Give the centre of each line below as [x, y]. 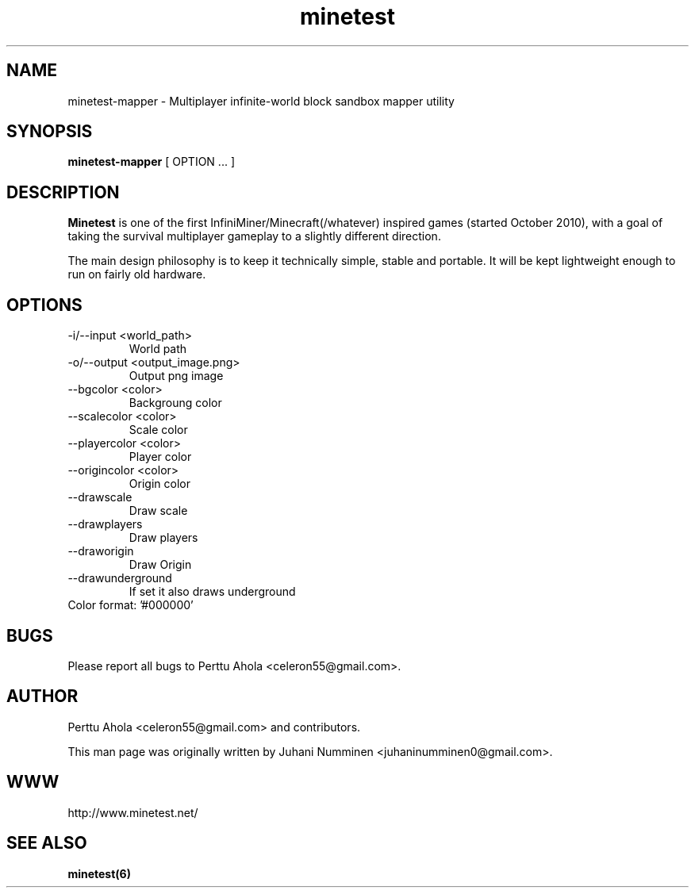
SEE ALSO [47, 843]
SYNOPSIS [50, 132]
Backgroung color [175, 403]
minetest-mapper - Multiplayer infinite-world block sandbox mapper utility [261, 101]
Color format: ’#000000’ [131, 605]
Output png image [176, 376]
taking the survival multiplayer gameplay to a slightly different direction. [254, 236]
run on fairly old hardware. [137, 274]
